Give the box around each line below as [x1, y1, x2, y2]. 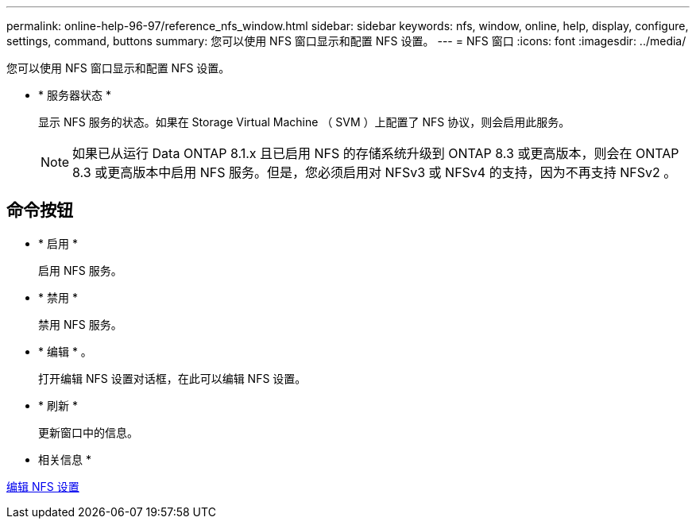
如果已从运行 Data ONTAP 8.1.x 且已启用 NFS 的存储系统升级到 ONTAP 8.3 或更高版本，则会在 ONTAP [72, 145, 679, 161]
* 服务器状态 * [38, 88, 111, 102]
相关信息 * [38, 452, 91, 466]
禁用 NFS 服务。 [38, 317, 122, 331]
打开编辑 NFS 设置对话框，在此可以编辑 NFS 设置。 [38, 371, 307, 385]
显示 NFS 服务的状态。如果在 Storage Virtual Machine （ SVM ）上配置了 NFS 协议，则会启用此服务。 [38, 115, 570, 129]
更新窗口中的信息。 [38, 425, 138, 439]
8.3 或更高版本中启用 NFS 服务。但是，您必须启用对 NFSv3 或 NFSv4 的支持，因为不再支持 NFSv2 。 [72, 164, 677, 180]
